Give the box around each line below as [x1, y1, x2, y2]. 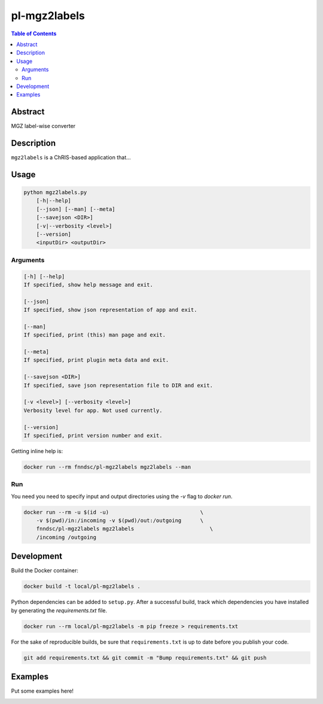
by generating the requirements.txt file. [11, 606, 108, 614]
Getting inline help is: [11, 447, 63, 454]
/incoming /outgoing [36, 533, 97, 541]
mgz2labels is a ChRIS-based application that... [11, 154, 131, 161]
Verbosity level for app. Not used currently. [23, 407, 163, 414]
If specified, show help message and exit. [23, 281, 154, 288]
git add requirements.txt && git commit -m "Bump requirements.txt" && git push [23, 654, 267, 661]
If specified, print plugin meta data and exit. [23, 357, 169, 363]
